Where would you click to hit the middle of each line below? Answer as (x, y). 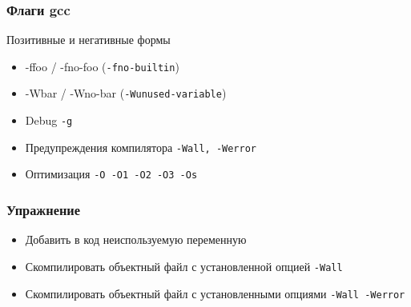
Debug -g (49, 120)
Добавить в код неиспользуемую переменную (136, 239)
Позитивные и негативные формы (89, 40)
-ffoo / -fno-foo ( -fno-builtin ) (102, 66)
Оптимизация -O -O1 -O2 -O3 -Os (111, 174)
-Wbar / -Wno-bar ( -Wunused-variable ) (126, 93)
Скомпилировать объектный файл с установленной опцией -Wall (184, 266)
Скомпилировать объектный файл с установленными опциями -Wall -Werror (215, 293)
